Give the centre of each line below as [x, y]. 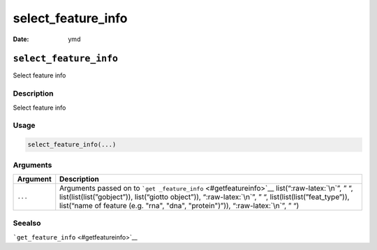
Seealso [27, 223]
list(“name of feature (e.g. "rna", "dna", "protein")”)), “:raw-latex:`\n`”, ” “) [179, 205]
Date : [21, 39]
